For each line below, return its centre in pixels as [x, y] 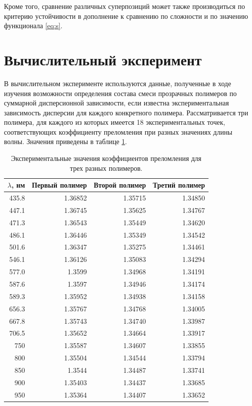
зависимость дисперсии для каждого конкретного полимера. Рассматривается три [126, 112]
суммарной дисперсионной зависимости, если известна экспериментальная [117, 103]
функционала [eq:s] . [33, 25]
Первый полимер [59, 185]
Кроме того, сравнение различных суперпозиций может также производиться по [125, 6]
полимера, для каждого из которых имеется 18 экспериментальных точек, [115, 122]
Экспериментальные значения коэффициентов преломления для [106, 158]
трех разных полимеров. [106, 168]
